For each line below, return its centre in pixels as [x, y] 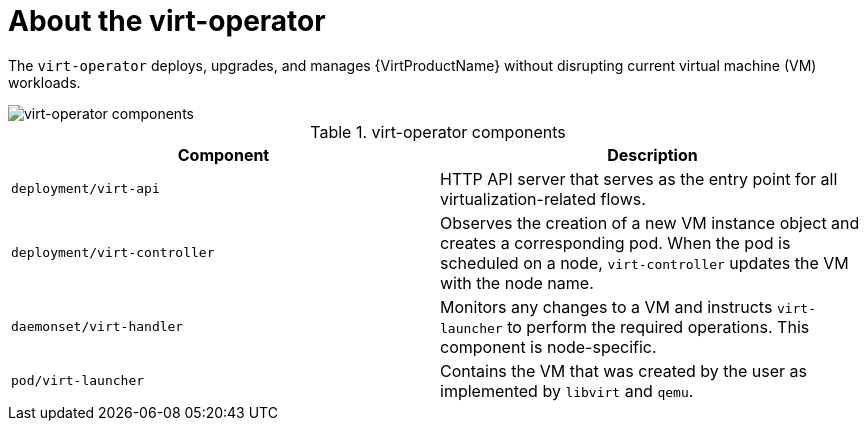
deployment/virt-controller [113, 253]
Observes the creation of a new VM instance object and [650, 222]
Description [652, 154]
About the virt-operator [167, 21]
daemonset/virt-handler [97, 327]
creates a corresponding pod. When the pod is [615, 242]
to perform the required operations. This [658, 326]
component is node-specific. [548, 346]
